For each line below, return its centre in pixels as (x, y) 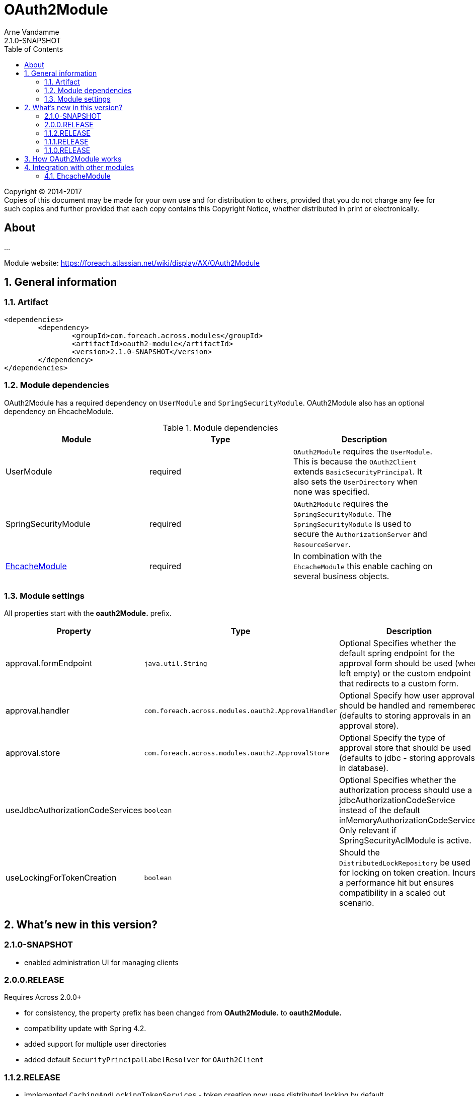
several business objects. (341, 576)
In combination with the (337, 556)
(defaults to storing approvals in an (405, 716)
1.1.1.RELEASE (66, 141)
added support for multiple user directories (95, 1044)
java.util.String (176, 663)
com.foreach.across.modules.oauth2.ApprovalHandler (241, 711)
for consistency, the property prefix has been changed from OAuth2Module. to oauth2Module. (183, 1013)
